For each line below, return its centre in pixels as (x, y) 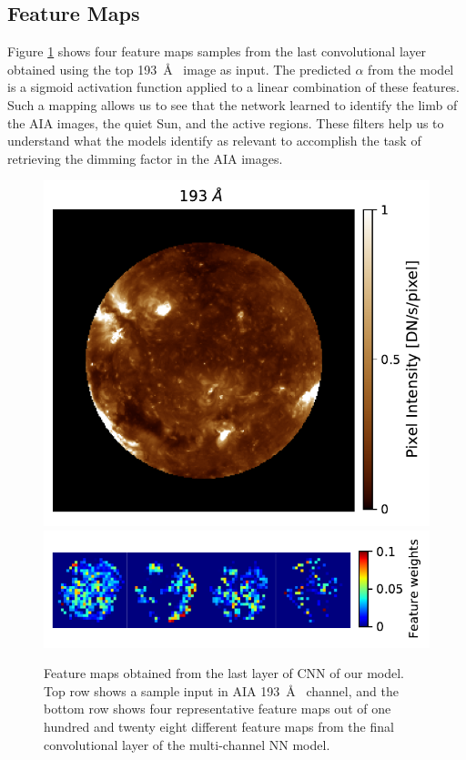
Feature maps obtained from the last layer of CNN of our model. (224, 673)
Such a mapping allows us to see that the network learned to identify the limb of (233, 104)
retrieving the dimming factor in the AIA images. (145, 158)
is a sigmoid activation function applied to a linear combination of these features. (234, 87)
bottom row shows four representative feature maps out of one (218, 709)
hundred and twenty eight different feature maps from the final (219, 727)
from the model (411, 69)
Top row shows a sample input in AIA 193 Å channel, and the (221, 690)
